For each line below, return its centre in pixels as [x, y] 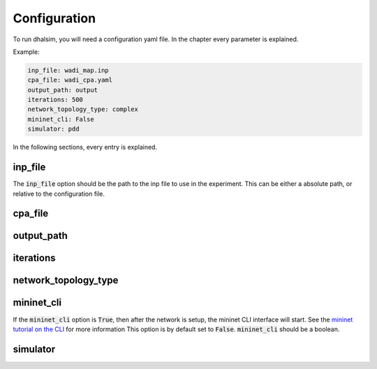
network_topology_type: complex [83, 109]
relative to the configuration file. [59, 194]
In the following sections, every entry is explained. [85, 147]
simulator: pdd [53, 129]
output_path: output [62, 90]
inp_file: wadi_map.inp [68, 70]
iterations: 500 [56, 100]
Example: [26, 52]
